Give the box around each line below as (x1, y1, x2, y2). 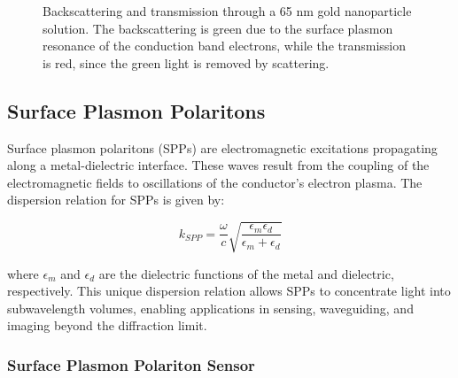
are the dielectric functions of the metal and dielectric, (98, 264, 394, 282)
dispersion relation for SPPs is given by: (7, 190, 225, 209)
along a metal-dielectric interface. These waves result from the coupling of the (7, 156, 430, 174)
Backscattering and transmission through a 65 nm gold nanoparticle (43, 2, 412, 19)
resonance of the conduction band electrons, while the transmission (43, 36, 407, 55)
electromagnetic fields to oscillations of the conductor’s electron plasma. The (7, 173, 423, 191)
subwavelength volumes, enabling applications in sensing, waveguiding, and (7, 298, 414, 317)
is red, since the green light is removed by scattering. (43, 53, 330, 72)
